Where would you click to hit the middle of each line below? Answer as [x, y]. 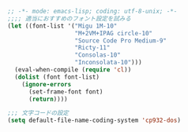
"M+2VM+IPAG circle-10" [114, 33]
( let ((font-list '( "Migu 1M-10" [62, 26]
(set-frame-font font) [66, 92]
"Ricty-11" [92, 48]
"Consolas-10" [98, 55]
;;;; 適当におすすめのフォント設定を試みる [69, 18]
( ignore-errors [47, 84]
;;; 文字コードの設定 [38, 113]
